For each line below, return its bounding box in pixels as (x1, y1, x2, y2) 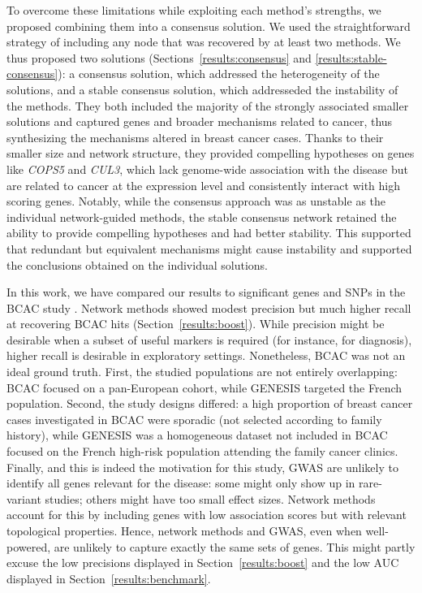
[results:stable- (315, 49, 387, 66)
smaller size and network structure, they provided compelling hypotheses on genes (6, 145, 415, 162)
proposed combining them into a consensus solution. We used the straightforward (6, 17, 411, 34)
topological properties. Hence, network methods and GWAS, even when (6, 522, 362, 539)
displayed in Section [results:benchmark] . (6, 569, 211, 587)
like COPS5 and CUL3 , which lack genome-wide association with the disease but (6, 160, 408, 177)
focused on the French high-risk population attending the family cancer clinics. (6, 443, 398, 460)
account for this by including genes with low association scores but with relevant (6, 506, 407, 523)
